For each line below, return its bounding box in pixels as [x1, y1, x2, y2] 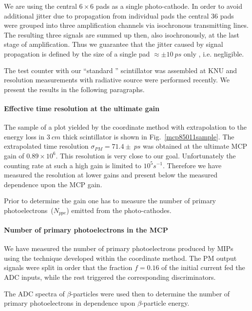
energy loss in [4, 131, 45, 141]
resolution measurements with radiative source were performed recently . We [4, 75, 230, 85]
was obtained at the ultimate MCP [142, 141, 248, 151]
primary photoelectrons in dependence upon [4, 298, 136, 308]
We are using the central [4, 1, 77, 11]
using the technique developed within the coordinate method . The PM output [4, 253, 237, 263]
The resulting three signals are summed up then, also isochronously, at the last [4, 29, 239, 39]
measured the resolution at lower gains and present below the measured [4, 170, 218, 180]
